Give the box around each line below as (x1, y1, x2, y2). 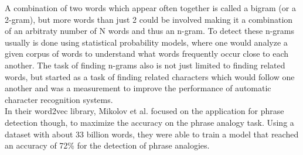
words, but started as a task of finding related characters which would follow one (5, 70, 295, 82)
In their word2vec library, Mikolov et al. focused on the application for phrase (5, 105, 284, 117)
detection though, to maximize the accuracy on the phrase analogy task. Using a (5, 116, 294, 128)
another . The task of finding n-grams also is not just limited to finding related (5, 58, 285, 71)
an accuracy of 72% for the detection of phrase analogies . (5, 139, 210, 151)
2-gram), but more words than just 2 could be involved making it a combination (5, 13, 293, 25)
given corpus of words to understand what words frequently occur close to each (5, 47, 288, 60)
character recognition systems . (5, 93, 113, 105)
